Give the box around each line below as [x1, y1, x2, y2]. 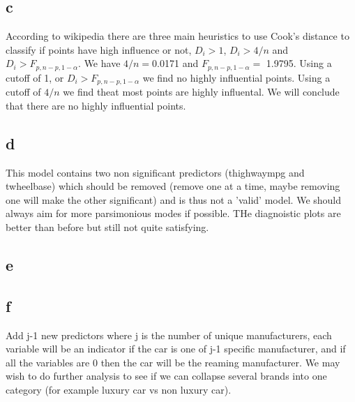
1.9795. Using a [266, 56, 332, 70]
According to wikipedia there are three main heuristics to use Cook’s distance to [6, 29, 349, 43]
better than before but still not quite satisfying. [6, 220, 209, 234]
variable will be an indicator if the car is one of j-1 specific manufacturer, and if [6, 341, 346, 356]
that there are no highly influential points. [6, 98, 186, 112]
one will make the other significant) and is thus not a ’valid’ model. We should [6, 192, 342, 207]
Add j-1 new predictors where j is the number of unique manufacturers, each [6, 327, 332, 342]
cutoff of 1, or [6, 70, 64, 84]
